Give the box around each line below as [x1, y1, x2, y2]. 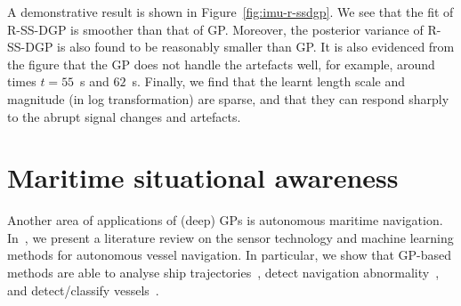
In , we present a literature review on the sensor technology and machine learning [7, 228, 454, 246]
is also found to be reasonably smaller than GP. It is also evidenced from [57, 37, 455, 56]
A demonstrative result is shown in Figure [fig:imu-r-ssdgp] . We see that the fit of [7, 3, 454, 20]
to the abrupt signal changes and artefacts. [7, 107, 241, 125]
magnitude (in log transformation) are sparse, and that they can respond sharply [7, 89, 449, 108]
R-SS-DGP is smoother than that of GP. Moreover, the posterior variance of [7, 20, 424, 38]
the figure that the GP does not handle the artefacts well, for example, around [7, 54, 435, 73]
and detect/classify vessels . [7, 280, 159, 299]
